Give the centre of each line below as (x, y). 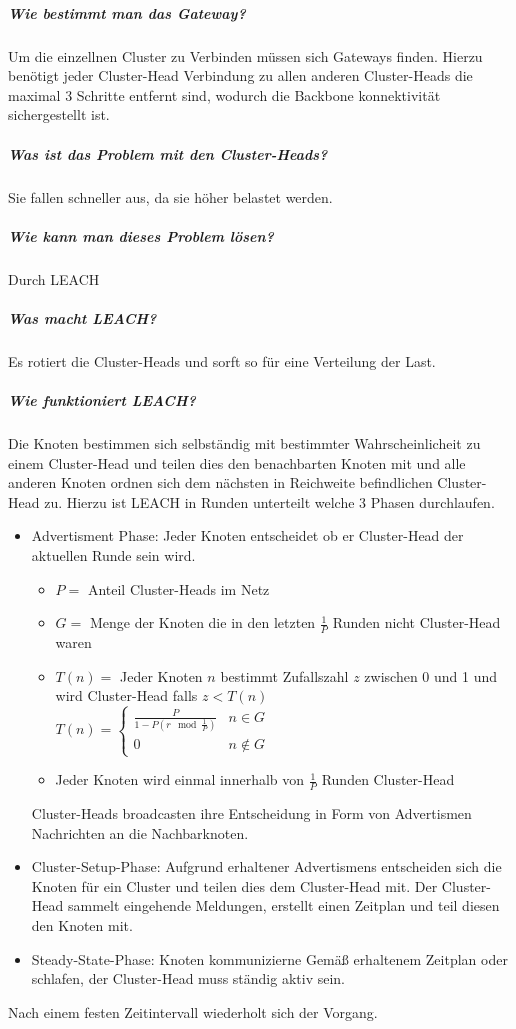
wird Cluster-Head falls (126, 695)
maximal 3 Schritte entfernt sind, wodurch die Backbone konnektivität (224, 94)
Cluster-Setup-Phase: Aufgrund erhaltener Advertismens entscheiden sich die (266, 866)
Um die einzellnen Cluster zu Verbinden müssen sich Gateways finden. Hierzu (245, 55)
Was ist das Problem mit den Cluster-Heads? (168, 153)
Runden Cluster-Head (388, 779)
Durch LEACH (54, 278)
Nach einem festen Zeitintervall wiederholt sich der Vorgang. (193, 1011)
